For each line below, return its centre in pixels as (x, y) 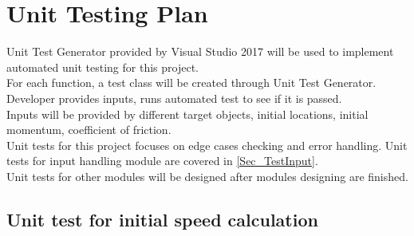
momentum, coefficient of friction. (89, 130)
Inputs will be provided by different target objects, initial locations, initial (187, 114)
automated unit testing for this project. (103, 67)
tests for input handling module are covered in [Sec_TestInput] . (162, 161)
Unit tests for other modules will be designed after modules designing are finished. (207, 176)
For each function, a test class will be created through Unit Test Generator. (191, 83)
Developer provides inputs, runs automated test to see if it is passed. (174, 98)
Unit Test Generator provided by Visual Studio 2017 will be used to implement (200, 51)
